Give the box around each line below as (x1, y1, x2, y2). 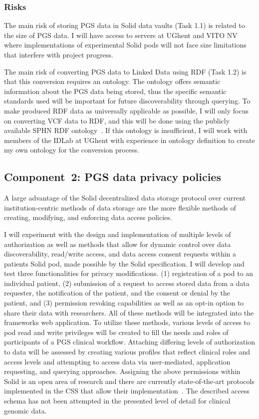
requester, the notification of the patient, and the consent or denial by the (4, 287, 230, 298)
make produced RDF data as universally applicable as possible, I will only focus (4, 105, 249, 115)
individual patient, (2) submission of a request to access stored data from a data (4, 277, 250, 288)
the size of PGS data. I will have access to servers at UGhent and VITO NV (4, 29, 238, 40)
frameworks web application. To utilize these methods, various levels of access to (4, 317, 250, 327)
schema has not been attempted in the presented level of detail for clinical (4, 395, 231, 406)
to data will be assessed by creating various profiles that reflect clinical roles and (4, 346, 251, 357)
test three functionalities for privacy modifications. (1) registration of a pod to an (4, 268, 254, 278)
